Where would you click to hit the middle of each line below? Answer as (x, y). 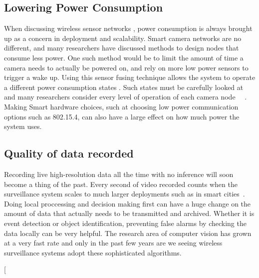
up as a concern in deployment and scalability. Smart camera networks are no (123, 38)
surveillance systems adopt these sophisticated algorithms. (93, 252)
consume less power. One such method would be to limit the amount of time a (124, 57)
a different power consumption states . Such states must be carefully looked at (124, 87)
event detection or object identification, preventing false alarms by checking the (125, 223)
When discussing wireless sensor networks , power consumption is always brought (128, 28)
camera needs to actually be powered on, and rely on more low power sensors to (126, 67)
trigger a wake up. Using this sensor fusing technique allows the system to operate (130, 77)
